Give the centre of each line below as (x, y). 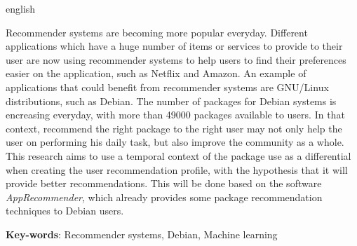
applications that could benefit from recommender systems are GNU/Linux (167, 87)
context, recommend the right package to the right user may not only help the (174, 128)
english (21, 8)
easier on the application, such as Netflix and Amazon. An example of (156, 73)
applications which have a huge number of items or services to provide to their (174, 46)
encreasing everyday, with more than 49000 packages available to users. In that (175, 115)
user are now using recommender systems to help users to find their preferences (176, 59)
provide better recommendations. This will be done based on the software (164, 183)
